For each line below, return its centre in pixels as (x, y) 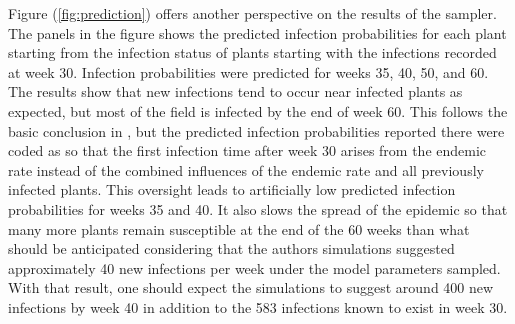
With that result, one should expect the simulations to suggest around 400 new (251, 287)
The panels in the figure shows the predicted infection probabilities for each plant (257, 32)
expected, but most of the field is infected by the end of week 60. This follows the (258, 110)
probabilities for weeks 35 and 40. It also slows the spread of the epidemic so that (258, 208)
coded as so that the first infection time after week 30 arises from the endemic (247, 150)
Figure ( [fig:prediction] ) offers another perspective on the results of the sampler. (252, 13)
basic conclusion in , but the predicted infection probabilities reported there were (256, 130)
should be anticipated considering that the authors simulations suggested (231, 248)
